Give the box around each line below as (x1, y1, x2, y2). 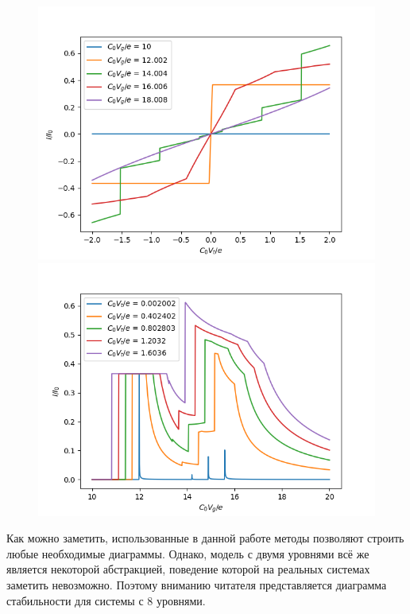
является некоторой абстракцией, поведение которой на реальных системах (6, 561, 370, 577)
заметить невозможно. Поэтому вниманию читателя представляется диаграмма (6, 576, 387, 593)
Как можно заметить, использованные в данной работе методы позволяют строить (6, 530, 404, 546)
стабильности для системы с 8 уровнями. (6, 592, 206, 608)
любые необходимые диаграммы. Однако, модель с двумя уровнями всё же (6, 545, 369, 562)
